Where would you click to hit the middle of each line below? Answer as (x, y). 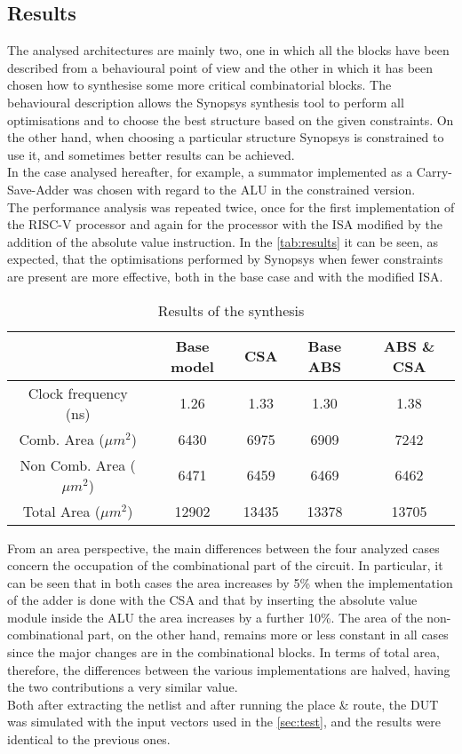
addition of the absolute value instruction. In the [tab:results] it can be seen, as (223, 241)
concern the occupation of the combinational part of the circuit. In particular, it (225, 565)
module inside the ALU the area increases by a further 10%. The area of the (215, 617)
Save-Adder (38, 189)
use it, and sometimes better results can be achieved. (151, 154)
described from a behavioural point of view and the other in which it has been (220, 67)
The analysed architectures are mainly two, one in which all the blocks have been (228, 50)
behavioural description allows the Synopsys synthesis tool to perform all (206, 102)
